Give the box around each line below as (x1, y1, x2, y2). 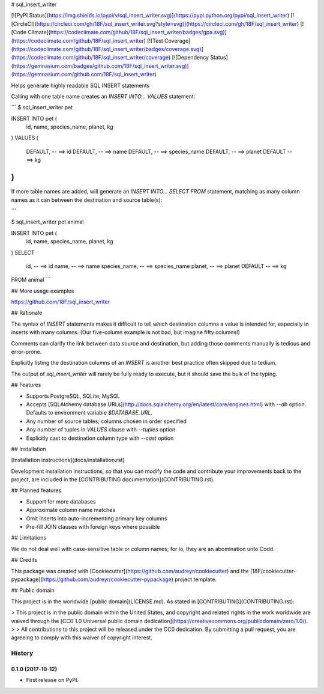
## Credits (11, 556, 37, 564)
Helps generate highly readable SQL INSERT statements (11, 82, 150, 89)
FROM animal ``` (11, 276, 51, 284)
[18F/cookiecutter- (250, 567, 296, 574)
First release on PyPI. (26, 677, 79, 684)
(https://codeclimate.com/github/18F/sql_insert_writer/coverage (11, 54, 169, 61)
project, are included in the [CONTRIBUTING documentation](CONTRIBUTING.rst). (11, 476, 215, 483)
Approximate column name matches (26, 507, 116, 514)
